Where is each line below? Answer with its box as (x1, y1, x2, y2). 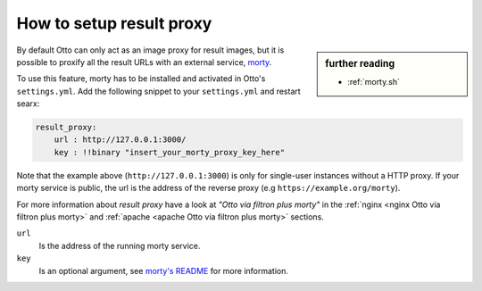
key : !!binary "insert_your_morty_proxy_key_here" (54, 147, 286, 157)
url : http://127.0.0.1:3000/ (54, 135, 187, 145)
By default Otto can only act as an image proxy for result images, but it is (16, 45, 285, 55)
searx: (16, 98, 40, 109)
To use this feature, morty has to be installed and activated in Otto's (16, 73, 266, 84)
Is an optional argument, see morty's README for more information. (38, 265, 289, 276)
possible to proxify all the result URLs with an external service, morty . (16, 56, 272, 67)
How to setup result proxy (16, 13, 212, 33)
